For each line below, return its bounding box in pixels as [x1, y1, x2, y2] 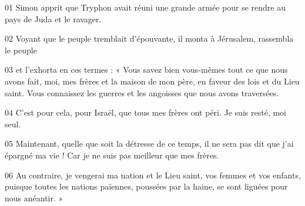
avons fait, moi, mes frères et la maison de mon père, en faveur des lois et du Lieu [5, 75, 300, 87]
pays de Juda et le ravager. [5, 12, 102, 25]
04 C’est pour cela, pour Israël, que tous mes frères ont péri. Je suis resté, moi [5, 106, 286, 119]
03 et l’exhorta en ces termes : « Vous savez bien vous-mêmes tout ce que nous [5, 63, 288, 76]
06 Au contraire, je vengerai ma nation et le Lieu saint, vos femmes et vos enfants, [5, 168, 301, 181]
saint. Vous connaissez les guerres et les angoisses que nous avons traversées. [5, 86, 279, 99]
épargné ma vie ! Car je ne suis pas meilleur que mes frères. [5, 148, 219, 161]
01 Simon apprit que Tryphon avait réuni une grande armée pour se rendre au [5, 1, 286, 13]
